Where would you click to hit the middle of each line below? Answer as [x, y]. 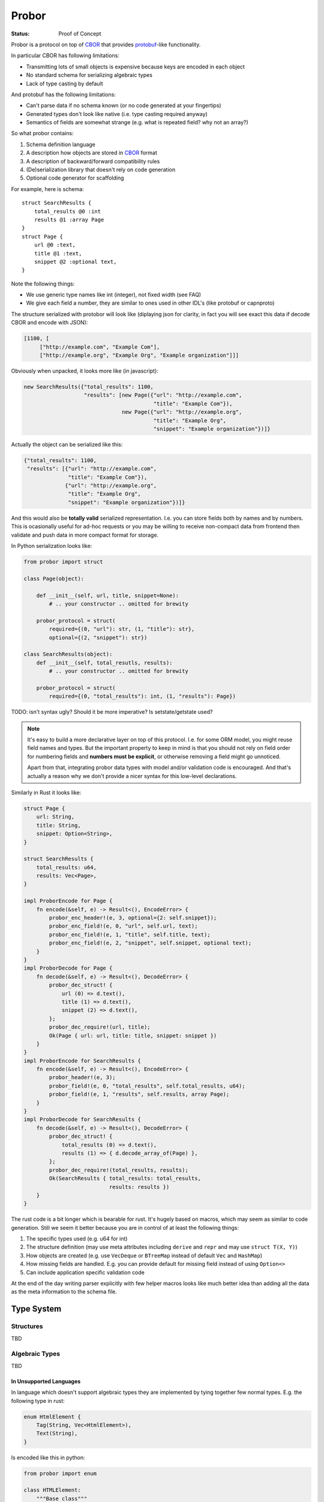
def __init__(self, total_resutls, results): [104, 663]
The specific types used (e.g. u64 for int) [77, 1239]
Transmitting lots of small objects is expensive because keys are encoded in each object [136, 67]
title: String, [58, 825]
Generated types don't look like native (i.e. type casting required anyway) [117, 114]
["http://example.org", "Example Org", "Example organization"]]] [139, 355]
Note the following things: [43, 284]
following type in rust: [38, 1400]
